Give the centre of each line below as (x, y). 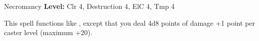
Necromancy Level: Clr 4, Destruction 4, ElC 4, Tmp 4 (89, 6)
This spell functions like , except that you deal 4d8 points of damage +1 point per (129, 22)
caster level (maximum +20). (48, 32)
